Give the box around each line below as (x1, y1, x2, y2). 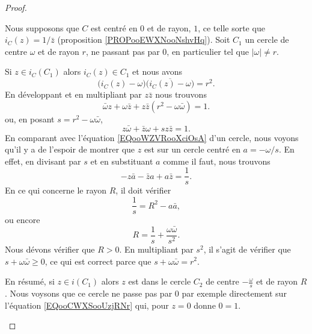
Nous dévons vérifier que (5, 242, 95, 255)
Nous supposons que (5, 21, 79, 34)
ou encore (5, 213, 40, 226)
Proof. (5, 1, 27, 13)
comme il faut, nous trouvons (163, 154, 271, 167)
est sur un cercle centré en (144, 143, 240, 156)
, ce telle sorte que (198, 21, 265, 34)
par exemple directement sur (182, 286, 287, 299)
